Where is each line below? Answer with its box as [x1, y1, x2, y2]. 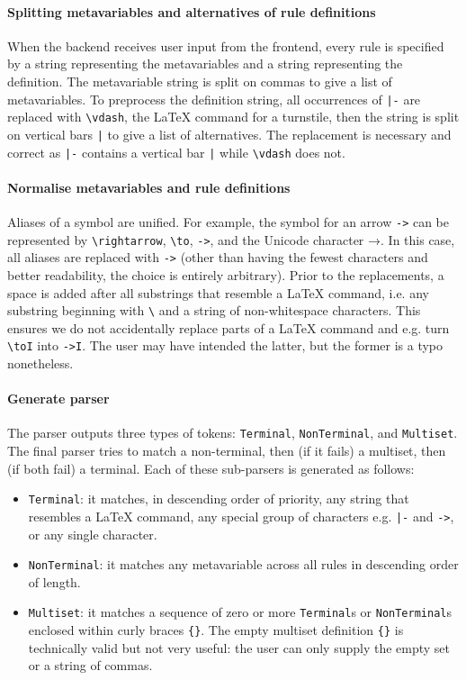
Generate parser [7, 389, 110, 408]
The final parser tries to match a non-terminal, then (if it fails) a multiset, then [7, 441, 446, 460]
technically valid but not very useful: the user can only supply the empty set [28, 638, 451, 657]
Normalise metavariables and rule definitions [7, 177, 291, 196]
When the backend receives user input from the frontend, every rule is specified [7, 36, 444, 55]
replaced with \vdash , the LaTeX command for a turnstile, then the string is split [7, 107, 460, 126]
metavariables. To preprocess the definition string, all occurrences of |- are [7, 89, 421, 108]
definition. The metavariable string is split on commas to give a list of [7, 71, 392, 90]
